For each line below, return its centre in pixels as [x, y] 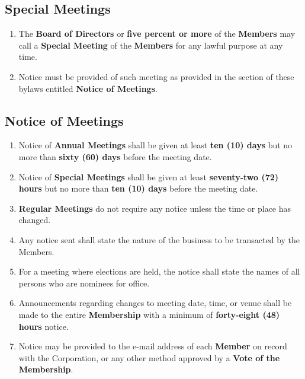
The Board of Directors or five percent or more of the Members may [157, 34]
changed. [35, 220]
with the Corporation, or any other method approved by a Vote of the [149, 357]
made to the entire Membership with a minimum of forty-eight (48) [149, 314]
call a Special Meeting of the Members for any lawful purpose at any [151, 45]
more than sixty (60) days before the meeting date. [115, 156]
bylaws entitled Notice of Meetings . [88, 88]
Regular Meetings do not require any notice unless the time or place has [155, 208]
